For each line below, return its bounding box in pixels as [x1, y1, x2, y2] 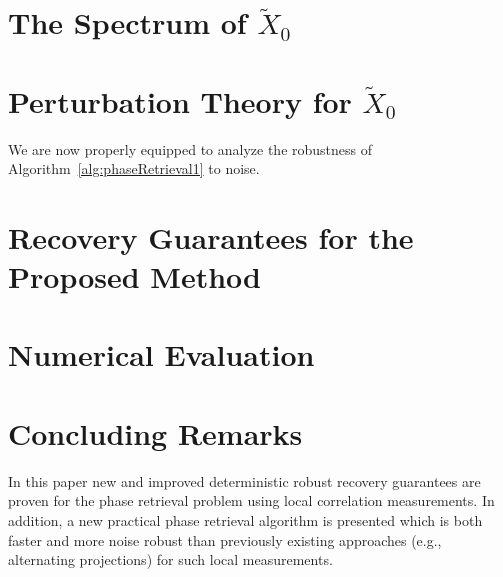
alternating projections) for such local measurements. [8, 549, 333, 570]
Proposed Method [8, 256, 261, 297]
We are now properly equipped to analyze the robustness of [8, 138, 373, 159]
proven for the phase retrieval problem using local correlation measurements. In [8, 490, 495, 511]
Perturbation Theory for [8, 80, 352, 121]
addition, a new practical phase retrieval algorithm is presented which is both [8, 509, 483, 530]
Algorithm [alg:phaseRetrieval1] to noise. [8, 158, 260, 179]
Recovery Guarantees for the [8, 216, 414, 257]
